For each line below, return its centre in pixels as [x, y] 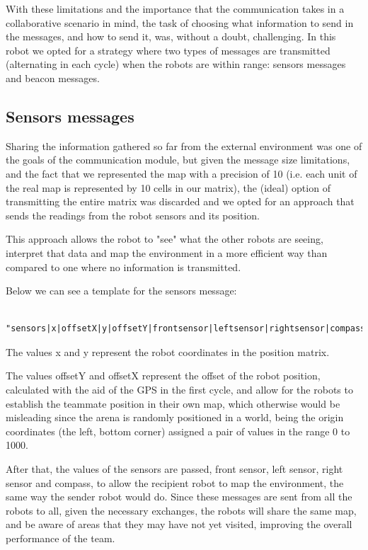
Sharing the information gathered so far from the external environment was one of [184, 145]
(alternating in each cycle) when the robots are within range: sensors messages [176, 64]
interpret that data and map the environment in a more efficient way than [167, 252]
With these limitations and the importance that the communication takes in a [175, 8]
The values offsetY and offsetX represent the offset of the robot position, [163, 376]
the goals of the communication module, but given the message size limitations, [178, 160]
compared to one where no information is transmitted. [123, 267]
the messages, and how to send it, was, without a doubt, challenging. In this [171, 36]
